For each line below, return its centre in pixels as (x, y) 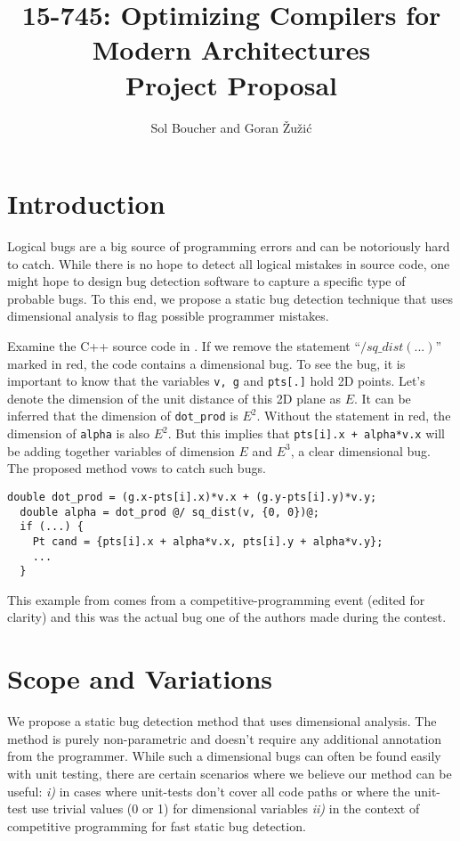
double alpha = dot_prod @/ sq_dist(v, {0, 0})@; (169, 512)
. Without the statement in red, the (354, 416)
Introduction (86, 204)
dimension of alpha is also (79, 433)
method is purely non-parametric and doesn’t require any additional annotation (225, 738)
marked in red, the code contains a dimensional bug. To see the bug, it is (206, 363)
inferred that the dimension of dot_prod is (123, 416)
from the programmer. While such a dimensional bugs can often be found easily (224, 756)
